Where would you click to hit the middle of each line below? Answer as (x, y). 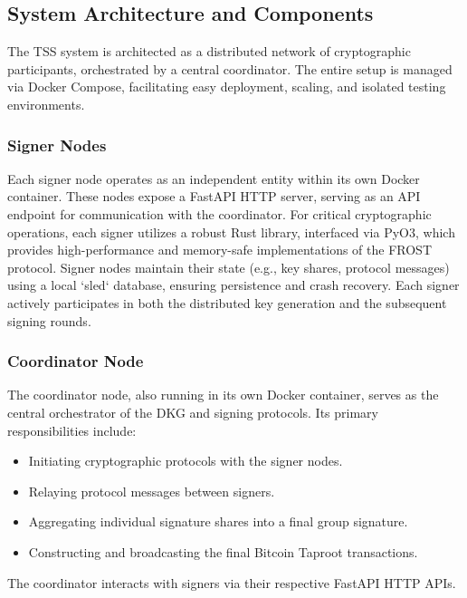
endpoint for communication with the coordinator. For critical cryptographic (219, 213)
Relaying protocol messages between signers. (152, 491)
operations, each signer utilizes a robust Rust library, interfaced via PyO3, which (231, 231)
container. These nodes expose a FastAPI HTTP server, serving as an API (214, 196)
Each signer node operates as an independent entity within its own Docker (214, 178)
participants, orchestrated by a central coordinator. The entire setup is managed (230, 68)
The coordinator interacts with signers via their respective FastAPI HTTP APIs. (232, 582)
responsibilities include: (72, 430)
